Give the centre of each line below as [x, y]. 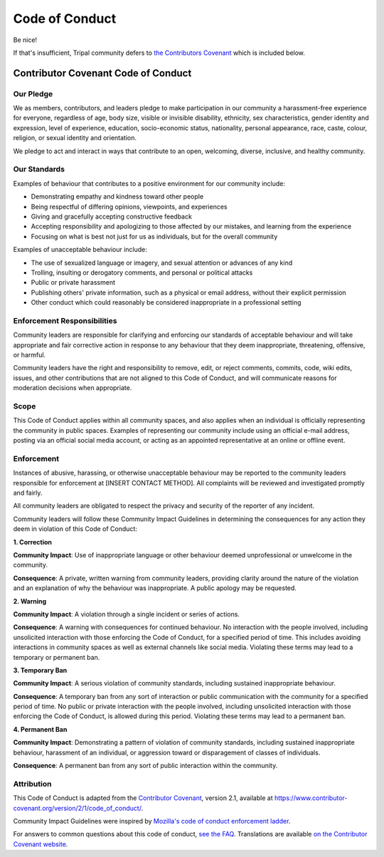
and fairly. [28, 493]
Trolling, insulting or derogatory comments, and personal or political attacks [142, 272]
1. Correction [33, 542]
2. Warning [30, 601]
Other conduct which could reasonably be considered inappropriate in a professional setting [166, 303]
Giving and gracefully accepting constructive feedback [111, 216]
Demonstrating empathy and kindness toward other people [117, 196]
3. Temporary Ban [40, 670]
